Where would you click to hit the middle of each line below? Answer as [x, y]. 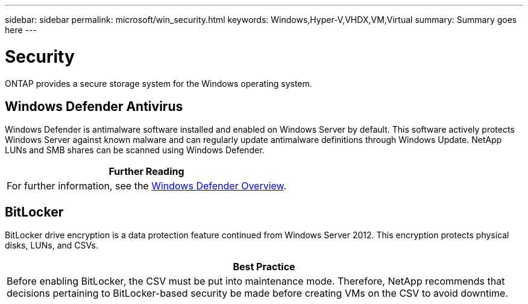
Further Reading [146, 172]
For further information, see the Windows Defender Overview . [147, 186]
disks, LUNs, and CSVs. [52, 245]
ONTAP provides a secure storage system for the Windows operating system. [159, 83]
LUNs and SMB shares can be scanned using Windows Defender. [135, 150]
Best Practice [264, 267]
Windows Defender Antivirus [94, 106]
